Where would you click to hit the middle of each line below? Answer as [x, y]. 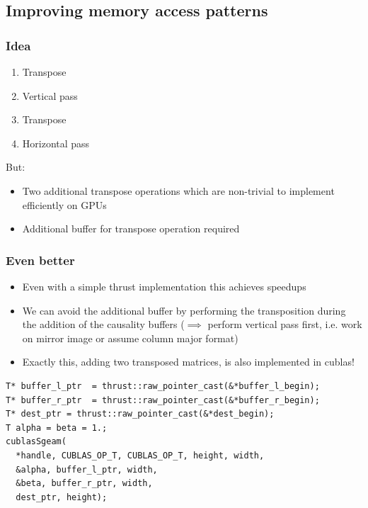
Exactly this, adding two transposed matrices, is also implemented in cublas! [188, 362]
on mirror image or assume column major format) [130, 338]
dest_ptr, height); [62, 497]
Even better [40, 260]
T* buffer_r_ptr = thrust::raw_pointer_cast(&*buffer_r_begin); [163, 400]
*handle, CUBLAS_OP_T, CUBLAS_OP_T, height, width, [140, 455]
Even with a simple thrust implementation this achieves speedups [164, 286]
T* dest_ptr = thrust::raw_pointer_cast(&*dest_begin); [140, 414]
